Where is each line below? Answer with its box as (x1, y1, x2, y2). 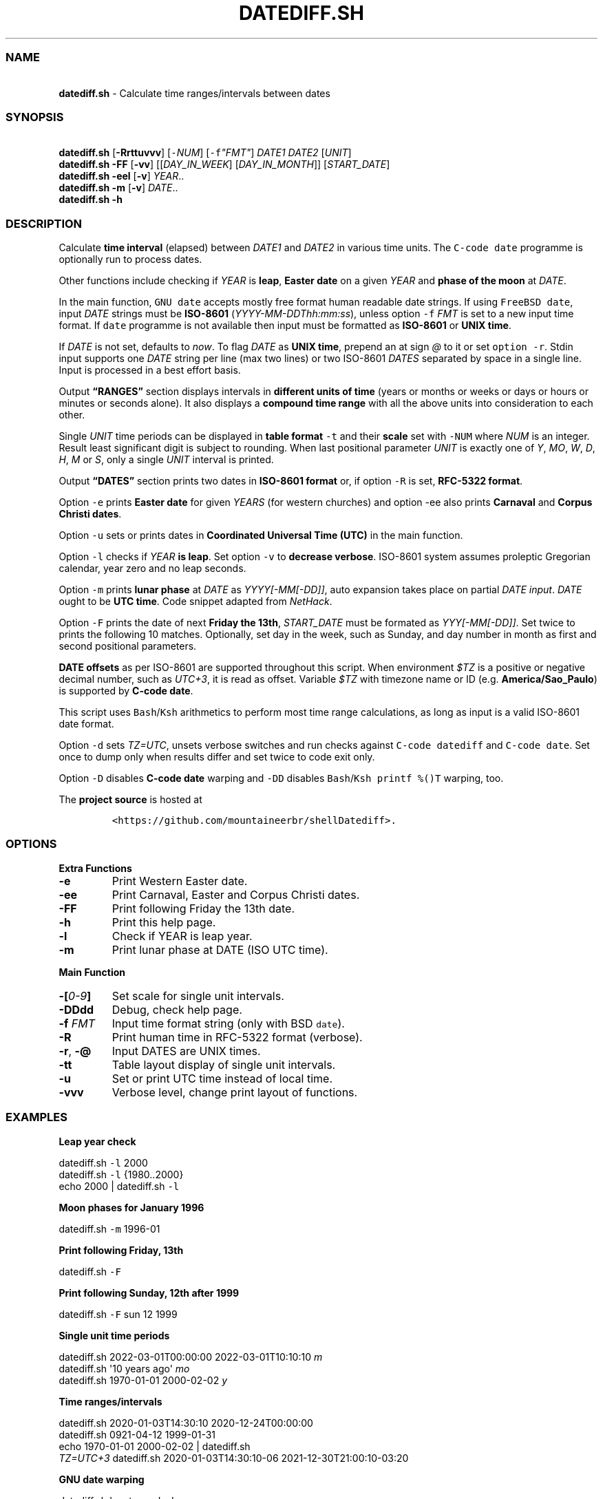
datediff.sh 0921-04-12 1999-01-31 (59, 1428, 216, 1440)
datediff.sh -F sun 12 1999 (59, 1308, 178, 1320)
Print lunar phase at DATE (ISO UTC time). (112, 942, 328, 957)
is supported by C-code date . (59, 685, 193, 697)
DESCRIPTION (6, 216, 83, 231)
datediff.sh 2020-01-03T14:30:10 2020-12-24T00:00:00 (59, 1416, 313, 1429)
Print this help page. (112, 915, 216, 929)
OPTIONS (6, 837, 57, 851)
